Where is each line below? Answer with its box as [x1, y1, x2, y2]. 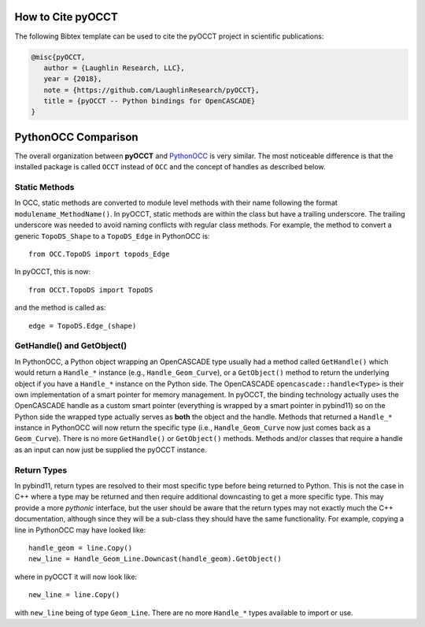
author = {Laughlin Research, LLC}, [43, 63, 185, 72]
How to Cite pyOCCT [14, 10, 118, 24]
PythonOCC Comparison [14, 130, 139, 143]
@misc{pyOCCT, [31, 52, 86, 61]
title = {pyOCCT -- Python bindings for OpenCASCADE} [43, 97, 256, 106]
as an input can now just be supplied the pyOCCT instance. [14, 445, 208, 454]
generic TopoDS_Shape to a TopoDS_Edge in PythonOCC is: [14, 231, 210, 240]
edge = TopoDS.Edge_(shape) [28, 321, 137, 330]
